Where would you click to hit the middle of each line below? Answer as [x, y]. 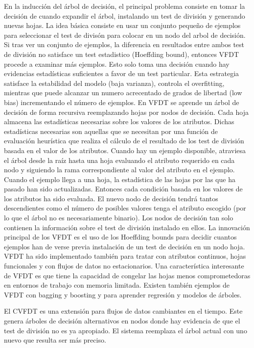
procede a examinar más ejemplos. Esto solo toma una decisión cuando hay [117, 64]
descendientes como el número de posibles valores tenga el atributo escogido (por [125, 208]
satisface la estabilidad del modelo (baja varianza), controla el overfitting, [114, 83]
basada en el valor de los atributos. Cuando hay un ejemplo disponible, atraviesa [125, 150]
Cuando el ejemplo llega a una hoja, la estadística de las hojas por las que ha [120, 179]
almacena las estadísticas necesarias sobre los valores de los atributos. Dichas [119, 121]
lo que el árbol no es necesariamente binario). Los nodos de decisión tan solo [119, 218]
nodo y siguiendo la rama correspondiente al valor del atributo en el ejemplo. [119, 170]
